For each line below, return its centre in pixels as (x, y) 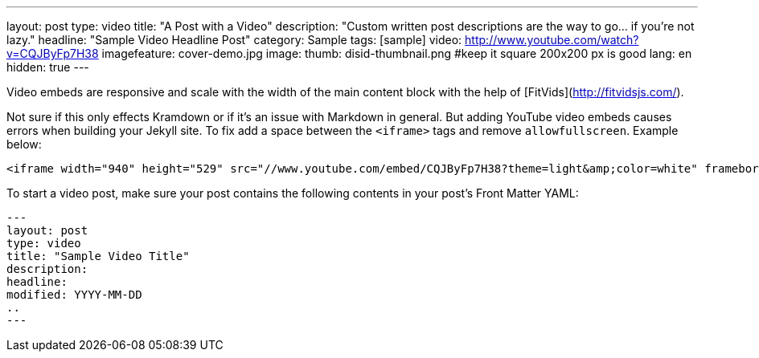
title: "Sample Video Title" (98, 256)
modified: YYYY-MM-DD (74, 295)
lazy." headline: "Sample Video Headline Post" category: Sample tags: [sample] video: (234, 40)
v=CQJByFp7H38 (53, 53)
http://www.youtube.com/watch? (552, 40)
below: (24, 144)
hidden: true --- (48, 67)
